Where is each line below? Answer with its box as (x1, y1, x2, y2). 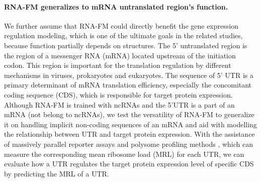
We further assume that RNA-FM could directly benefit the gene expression (4, 20, 238, 31)
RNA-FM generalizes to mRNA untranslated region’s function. (4, 1, 228, 12)
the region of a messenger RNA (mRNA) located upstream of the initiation (4, 50, 236, 60)
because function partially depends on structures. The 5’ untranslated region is (4, 40, 247, 50)
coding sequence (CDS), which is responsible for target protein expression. (4, 89, 233, 100)
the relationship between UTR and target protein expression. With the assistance (4, 129, 255, 139)
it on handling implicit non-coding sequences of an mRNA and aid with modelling (4, 119, 257, 129)
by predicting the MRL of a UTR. (4, 168, 109, 178)
